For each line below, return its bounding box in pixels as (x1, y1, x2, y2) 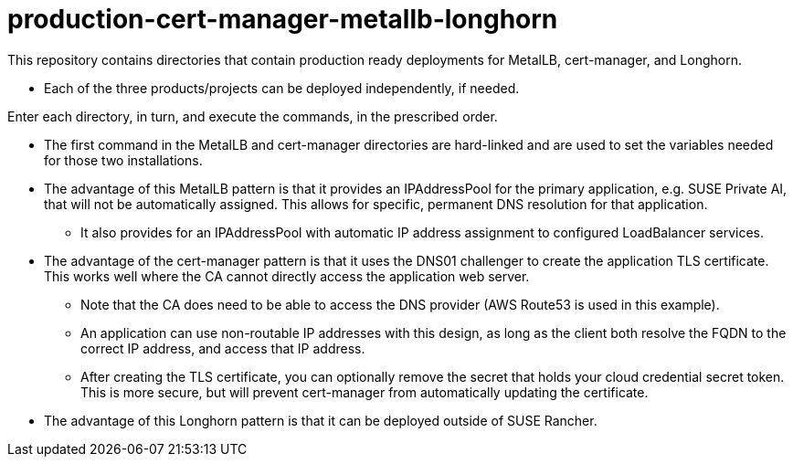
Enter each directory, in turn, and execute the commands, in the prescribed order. (7, 108, 498, 124)
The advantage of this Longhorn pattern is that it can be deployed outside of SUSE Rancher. (44, 412, 597, 428)
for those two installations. (44, 152, 203, 168)
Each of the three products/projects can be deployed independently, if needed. (44, 79, 520, 96)
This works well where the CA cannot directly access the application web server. (44, 268, 530, 284)
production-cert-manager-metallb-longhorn (7, 4, 558, 35)
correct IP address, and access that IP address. (80, 340, 365, 356)
